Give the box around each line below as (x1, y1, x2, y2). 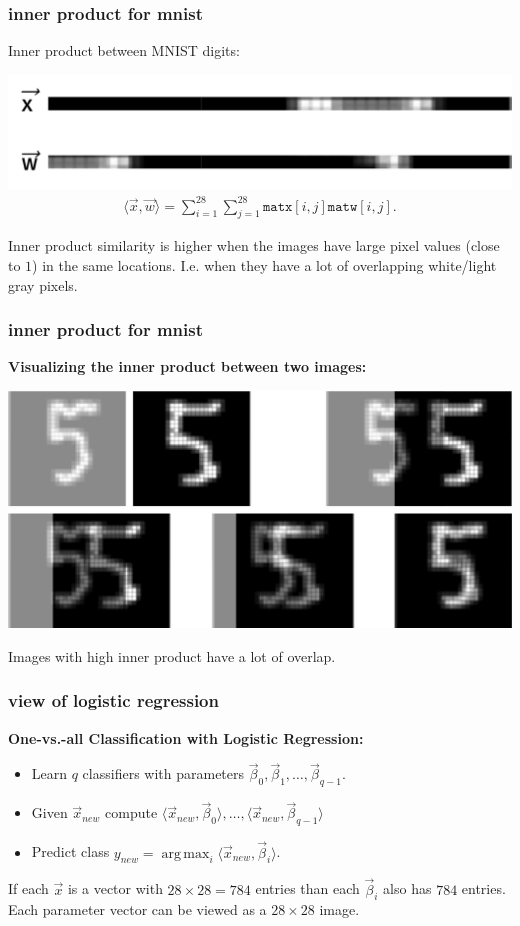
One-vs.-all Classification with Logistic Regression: (8, 727, 364, 748)
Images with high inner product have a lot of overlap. (8, 645, 336, 666)
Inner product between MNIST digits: (8, 40, 240, 61)
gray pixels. (8, 274, 78, 295)
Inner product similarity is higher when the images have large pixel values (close (8, 235, 500, 256)
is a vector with (67, 878, 163, 899)
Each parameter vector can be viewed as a (8, 899, 267, 920)
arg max (161, 846, 210, 861)
